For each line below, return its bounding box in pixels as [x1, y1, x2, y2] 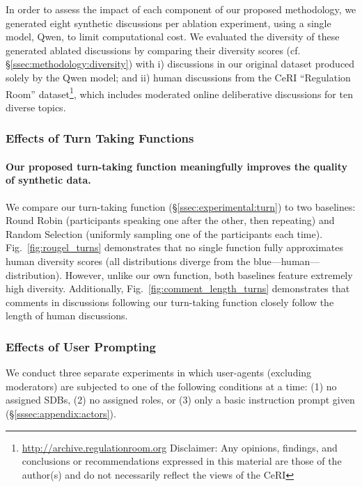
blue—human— [253, 254, 320, 269]
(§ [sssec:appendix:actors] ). [6, 406, 116, 420]
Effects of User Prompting [6, 337, 156, 355]
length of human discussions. [6, 308, 128, 323]
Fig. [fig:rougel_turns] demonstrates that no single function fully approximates [6, 240, 343, 255]
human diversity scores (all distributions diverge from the [6, 254, 251, 269]
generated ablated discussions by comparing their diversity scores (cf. [6, 42, 301, 57]
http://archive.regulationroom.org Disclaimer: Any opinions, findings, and [22, 440, 338, 454]
